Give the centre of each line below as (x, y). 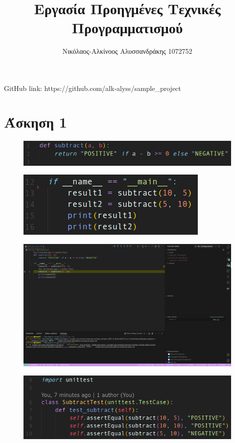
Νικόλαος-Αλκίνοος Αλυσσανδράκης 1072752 (127, 51)
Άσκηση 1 (35, 122)
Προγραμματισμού (127, 28)
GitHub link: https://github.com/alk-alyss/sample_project (93, 88)
